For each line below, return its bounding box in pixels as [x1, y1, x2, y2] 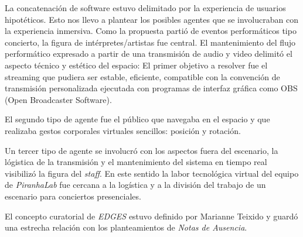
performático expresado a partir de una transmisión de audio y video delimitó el [5, 47, 292, 60]
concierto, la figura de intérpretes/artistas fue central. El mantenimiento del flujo [5, 36, 296, 48]
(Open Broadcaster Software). [5, 93, 112, 105]
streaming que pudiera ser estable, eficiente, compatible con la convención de [5, 70, 280, 83]
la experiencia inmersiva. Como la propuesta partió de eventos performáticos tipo [5, 25, 297, 37]
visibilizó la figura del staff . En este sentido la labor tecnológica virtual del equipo [5, 167, 299, 179]
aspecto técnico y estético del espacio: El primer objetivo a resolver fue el [5, 59, 268, 71]
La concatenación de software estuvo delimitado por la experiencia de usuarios [5, 2, 286, 13]
